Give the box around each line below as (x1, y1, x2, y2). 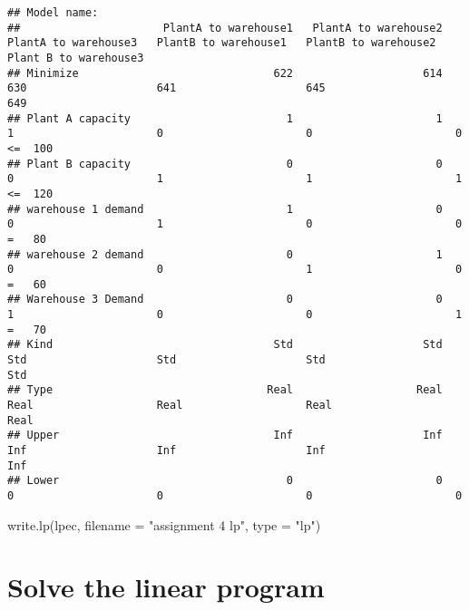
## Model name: (7, 6, 99, 19)
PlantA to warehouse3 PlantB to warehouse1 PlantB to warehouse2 (7, 36, 436, 50)
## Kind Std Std (7, 338, 443, 352)
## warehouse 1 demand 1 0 (7, 202, 443, 216)
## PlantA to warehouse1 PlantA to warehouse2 (7, 21, 443, 34)
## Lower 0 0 (7, 474, 443, 488)
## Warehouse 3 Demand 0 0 (7, 293, 443, 306)
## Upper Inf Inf (7, 429, 443, 442)
